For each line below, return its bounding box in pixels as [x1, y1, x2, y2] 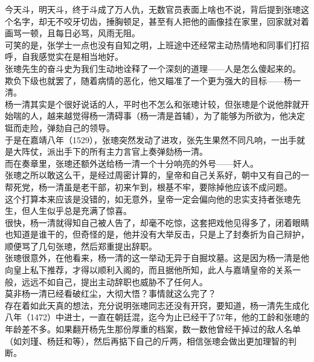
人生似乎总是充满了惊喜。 [30, 204, 132, 217]
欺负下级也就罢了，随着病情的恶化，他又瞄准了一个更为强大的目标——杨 [5, 74, 292, 86]
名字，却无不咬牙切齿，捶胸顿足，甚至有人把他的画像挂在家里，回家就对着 [13, 15, 309, 27]
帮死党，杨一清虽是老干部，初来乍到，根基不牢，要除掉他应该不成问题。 [5, 180, 292, 193]
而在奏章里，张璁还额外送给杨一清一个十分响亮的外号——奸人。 [5, 157, 258, 169]
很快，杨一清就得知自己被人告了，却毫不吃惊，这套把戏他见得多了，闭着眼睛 [5, 216, 309, 228]
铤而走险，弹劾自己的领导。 [5, 121, 115, 134]
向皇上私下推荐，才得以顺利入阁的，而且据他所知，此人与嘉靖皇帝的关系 [5, 263, 292, 276]
